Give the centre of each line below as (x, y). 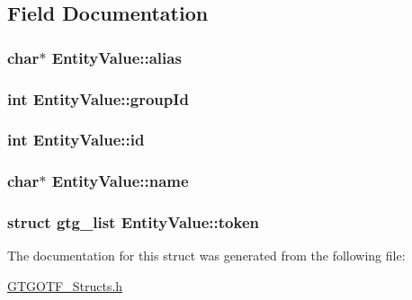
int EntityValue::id (76, 140)
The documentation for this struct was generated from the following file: (206, 256)
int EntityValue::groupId (98, 98)
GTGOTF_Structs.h (65, 285)
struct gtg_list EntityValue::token (133, 222)
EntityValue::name (120, 181)
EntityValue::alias (116, 57)
